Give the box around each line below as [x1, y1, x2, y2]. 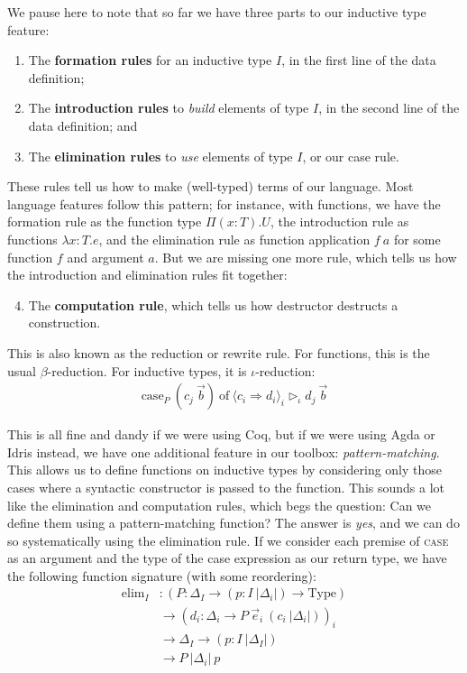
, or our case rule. [302, 146, 399, 165]
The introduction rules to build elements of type [28, 98, 309, 117]
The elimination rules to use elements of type [28, 146, 293, 165]
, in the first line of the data [281, 51, 436, 69]
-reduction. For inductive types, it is [47, 361, 247, 380]
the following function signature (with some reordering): [7, 566, 316, 585]
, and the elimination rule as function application [98, 229, 371, 248]
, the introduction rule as [270, 212, 409, 231]
